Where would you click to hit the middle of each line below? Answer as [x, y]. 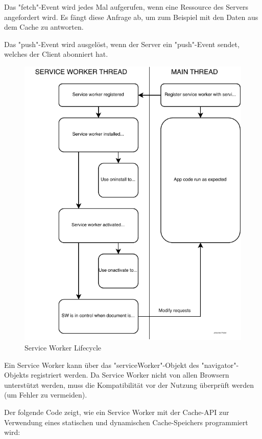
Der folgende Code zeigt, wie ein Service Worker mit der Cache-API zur [117, 412]
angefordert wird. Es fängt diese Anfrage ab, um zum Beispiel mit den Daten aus [131, 17]
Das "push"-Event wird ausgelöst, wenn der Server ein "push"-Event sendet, [122, 44]
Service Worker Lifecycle [63, 348]
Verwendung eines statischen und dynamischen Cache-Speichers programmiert [126, 422]
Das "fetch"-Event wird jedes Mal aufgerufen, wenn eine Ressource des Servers [126, 7]
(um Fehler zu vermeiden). [46, 395]
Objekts [16, 375]
